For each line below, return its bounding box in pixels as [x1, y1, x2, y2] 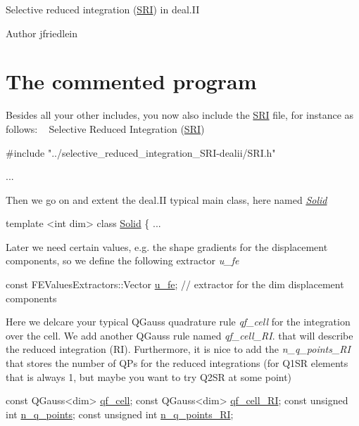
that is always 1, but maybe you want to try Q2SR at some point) [6, 369, 292, 384]
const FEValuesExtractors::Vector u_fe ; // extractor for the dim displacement [6, 277, 344, 292]
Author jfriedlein [6, 25, 78, 40]
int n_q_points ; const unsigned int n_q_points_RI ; [6, 406, 234, 421]
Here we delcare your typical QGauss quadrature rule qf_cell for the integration [6, 314, 351, 329]
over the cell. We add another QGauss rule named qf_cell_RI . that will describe [6, 328, 353, 342]
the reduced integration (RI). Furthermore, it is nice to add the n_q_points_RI [6, 342, 351, 356]
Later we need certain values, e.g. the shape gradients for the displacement [6, 239, 328, 254]
